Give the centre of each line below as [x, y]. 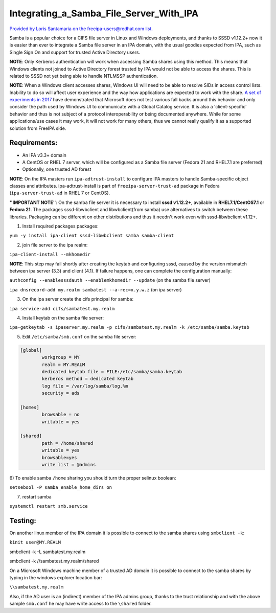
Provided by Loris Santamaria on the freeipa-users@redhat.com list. [81, 29]
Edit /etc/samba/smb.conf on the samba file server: [79, 336]
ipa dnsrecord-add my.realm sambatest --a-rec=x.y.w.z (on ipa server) [96, 289]
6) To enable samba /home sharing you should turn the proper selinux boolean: [93, 478]
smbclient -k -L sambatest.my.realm [48, 552]
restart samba [37, 496]
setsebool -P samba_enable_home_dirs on [61, 487]
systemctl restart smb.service [49, 506]
